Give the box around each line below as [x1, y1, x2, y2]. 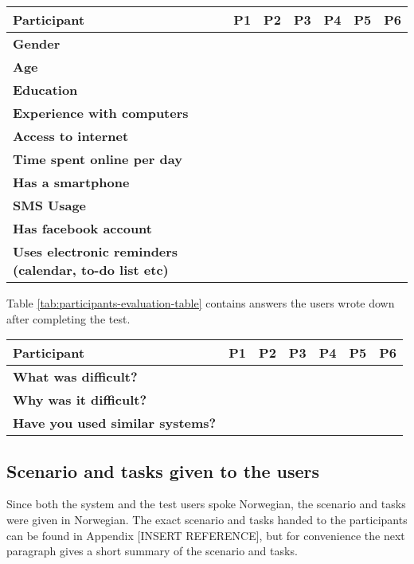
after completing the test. [6, 310, 131, 327]
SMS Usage [13, 196, 87, 214]
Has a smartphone [13, 173, 130, 191]
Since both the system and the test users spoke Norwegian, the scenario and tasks [6, 495, 406, 512]
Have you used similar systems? [13, 413, 217, 433]
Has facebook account [13, 219, 152, 237]
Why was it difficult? [13, 390, 147, 409]
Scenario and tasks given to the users [6, 458, 320, 483]
